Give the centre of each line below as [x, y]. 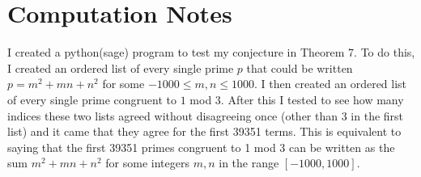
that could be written [300, 67]
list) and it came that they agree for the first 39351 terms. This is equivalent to [204, 131]
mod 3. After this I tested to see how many [297, 99]
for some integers [147, 163]
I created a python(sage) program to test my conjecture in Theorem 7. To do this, [211, 52]
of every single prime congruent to [92, 99]
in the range [249, 163]
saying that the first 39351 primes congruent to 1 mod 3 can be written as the [201, 147]
